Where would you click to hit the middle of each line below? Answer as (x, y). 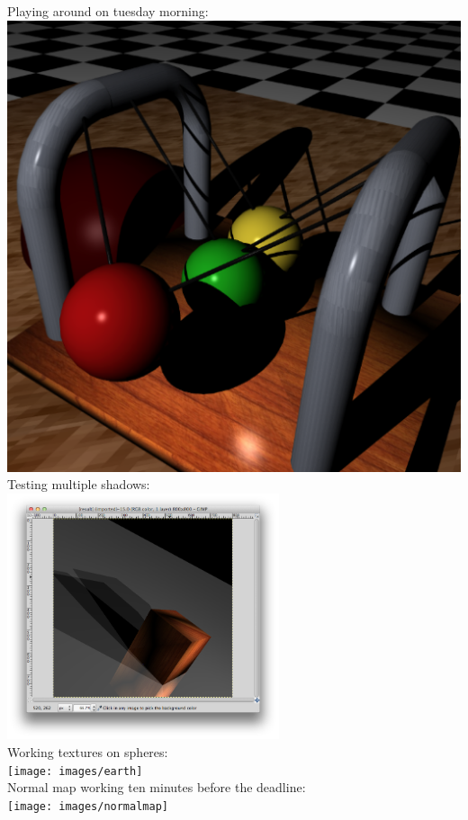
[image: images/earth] (75, 771)
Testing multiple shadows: (79, 484)
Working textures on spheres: (88, 751)
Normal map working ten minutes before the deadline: (157, 787)
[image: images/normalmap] (88, 806)
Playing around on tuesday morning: (108, 11)
